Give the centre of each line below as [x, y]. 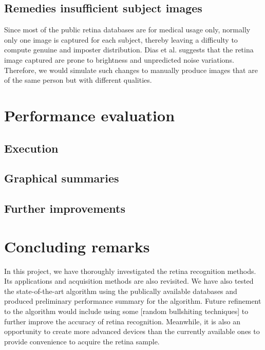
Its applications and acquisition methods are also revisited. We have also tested [129, 281]
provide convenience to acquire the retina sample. [82, 341]
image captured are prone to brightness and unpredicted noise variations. [119, 59]
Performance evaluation [90, 115]
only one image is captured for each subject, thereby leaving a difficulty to [121, 39]
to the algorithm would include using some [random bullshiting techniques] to [126, 311]
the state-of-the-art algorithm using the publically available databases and [121, 291]
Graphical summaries [62, 178]
